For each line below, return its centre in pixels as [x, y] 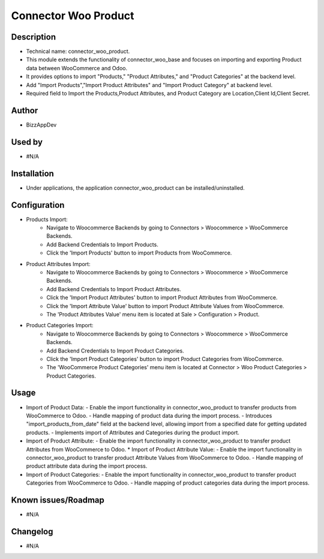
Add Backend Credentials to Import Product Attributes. [114, 289]
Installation [32, 173]
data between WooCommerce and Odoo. [77, 68]
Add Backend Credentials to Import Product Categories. [115, 351]
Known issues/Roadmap [58, 500]
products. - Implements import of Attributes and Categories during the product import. [133, 432]
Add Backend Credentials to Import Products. [102, 244]
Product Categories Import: [60, 325]
